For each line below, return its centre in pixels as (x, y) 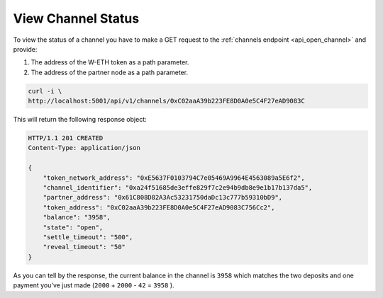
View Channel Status (76, 18)
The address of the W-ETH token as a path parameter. (110, 62)
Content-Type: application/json (84, 148)
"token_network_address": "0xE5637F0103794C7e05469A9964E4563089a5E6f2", (174, 178)
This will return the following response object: (80, 120)
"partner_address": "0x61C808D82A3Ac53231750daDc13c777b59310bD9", (163, 197)
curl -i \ (45, 91)
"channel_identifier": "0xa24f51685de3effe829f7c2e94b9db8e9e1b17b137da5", (178, 188)
